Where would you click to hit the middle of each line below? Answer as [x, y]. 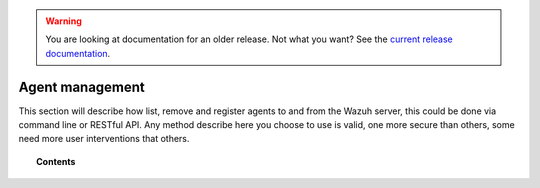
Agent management [81, 86]
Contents [56, 161]
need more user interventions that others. [104, 139]
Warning [63, 21]
